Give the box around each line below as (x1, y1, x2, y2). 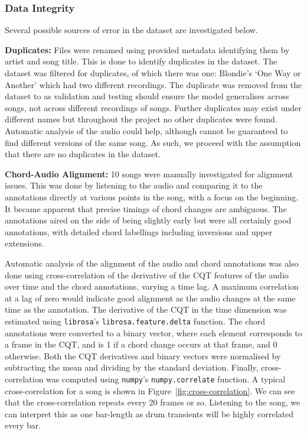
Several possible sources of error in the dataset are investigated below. (5, 24, 258, 36)
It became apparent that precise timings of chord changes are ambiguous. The (5, 202, 287, 215)
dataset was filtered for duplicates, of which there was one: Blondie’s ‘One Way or (5, 67, 301, 79)
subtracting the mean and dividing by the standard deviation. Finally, (5, 361, 259, 374)
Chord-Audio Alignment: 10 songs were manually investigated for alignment (5, 167, 293, 180)
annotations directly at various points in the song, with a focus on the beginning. (5, 190, 299, 203)
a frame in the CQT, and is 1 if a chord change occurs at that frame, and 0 (5, 338, 277, 350)
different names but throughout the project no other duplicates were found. (5, 113, 277, 125)
